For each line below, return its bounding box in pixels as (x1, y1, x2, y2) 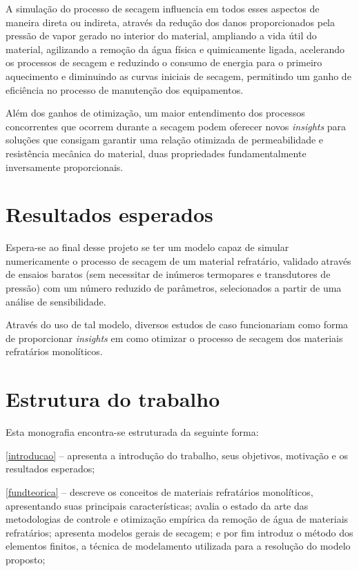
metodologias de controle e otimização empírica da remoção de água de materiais (6, 512, 349, 526)
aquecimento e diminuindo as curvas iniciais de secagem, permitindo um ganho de (6, 68, 351, 83)
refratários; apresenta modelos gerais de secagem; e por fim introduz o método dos (6, 525, 353, 539)
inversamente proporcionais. (6, 159, 124, 174)
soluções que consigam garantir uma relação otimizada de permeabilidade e (6, 132, 324, 147)
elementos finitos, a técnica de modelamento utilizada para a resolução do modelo (6, 539, 351, 553)
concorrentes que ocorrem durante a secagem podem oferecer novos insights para (6, 119, 347, 133)
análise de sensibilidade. (6, 294, 106, 308)
